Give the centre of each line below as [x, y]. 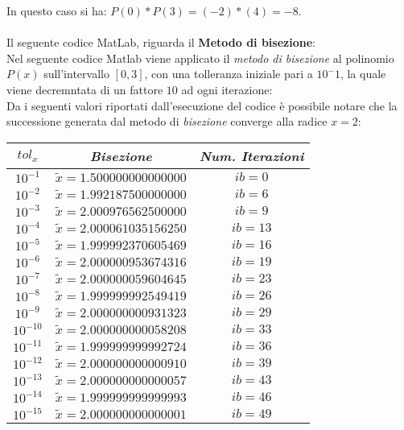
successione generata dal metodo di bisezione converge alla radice [167, 121]
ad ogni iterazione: [227, 89]
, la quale [363, 74]
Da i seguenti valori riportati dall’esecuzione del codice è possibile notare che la [202, 105]
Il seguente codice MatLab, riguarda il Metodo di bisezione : [161, 42]
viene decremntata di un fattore [85, 89]
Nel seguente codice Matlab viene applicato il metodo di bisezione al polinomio [200, 58]
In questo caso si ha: [57, 10]
